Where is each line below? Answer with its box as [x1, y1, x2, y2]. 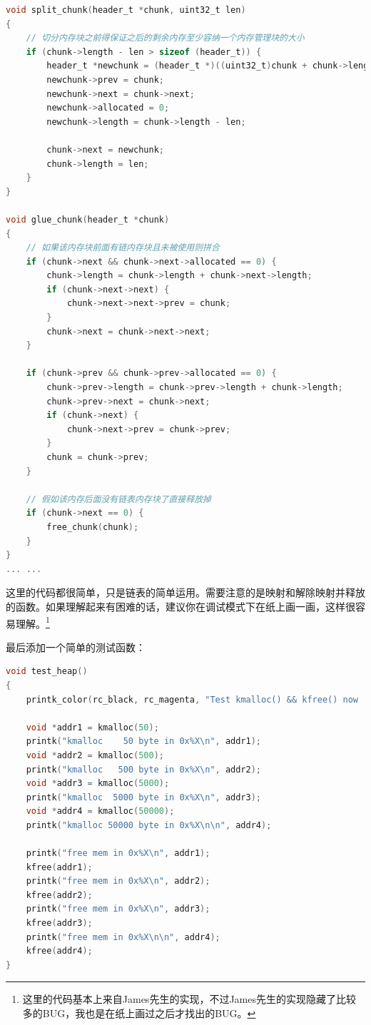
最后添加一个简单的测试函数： [6, 639, 146, 654]
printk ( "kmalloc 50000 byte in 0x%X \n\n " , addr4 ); [26, 820, 272, 830]
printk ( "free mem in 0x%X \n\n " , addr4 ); [26, 932, 220, 942]
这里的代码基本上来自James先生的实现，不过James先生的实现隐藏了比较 [22, 991, 356, 1006]
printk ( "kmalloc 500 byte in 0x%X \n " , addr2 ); [26, 764, 262, 775]
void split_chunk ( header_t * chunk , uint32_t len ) [6, 5, 246, 15]
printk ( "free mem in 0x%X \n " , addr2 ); [26, 876, 210, 887]
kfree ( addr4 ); [26, 946, 93, 957]
